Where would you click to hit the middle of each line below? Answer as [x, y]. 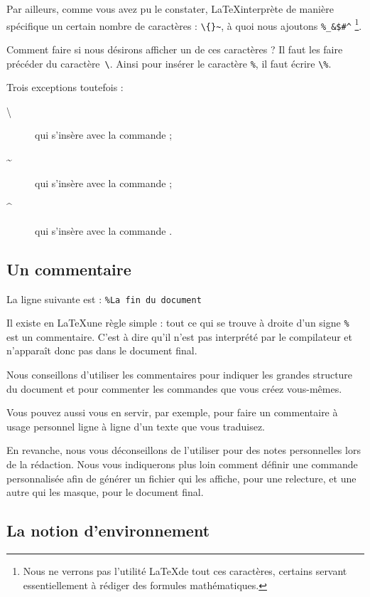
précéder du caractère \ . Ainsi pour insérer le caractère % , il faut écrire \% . [169, 63]
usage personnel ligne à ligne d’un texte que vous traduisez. [136, 426]
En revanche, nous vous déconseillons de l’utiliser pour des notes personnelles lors [184, 450]
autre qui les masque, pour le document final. [105, 492]
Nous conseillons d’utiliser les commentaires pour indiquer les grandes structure [180, 375]
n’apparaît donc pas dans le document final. [102, 350]
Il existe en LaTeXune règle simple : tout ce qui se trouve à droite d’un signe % [178, 323]
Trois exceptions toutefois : [65, 87]
